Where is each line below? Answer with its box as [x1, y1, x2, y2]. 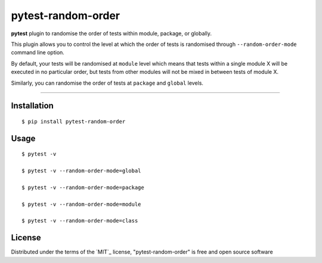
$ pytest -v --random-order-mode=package [21, 184, 144, 191]
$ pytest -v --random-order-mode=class [21, 218, 138, 224]
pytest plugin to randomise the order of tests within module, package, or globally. [11, 30, 212, 37]
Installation [11, 101, 54, 111]
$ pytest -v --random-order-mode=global [21, 168, 141, 174]
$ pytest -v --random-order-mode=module [21, 200, 141, 208]
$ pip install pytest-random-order [21, 118, 126, 125]
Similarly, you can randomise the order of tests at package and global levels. [11, 79, 204, 86]
